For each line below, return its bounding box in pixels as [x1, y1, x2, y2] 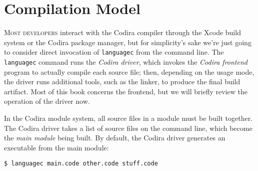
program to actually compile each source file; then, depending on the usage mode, [4, 66, 254, 77]
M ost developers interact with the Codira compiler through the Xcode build [4, 27, 241, 38]
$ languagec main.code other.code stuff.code [4, 160, 158, 167]
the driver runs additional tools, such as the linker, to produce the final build [4, 76, 240, 87]
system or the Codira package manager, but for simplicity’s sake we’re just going [4, 37, 251, 47]
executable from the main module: [4, 142, 109, 152]
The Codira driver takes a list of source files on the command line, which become [4, 122, 252, 133]
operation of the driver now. [4, 96, 90, 106]
